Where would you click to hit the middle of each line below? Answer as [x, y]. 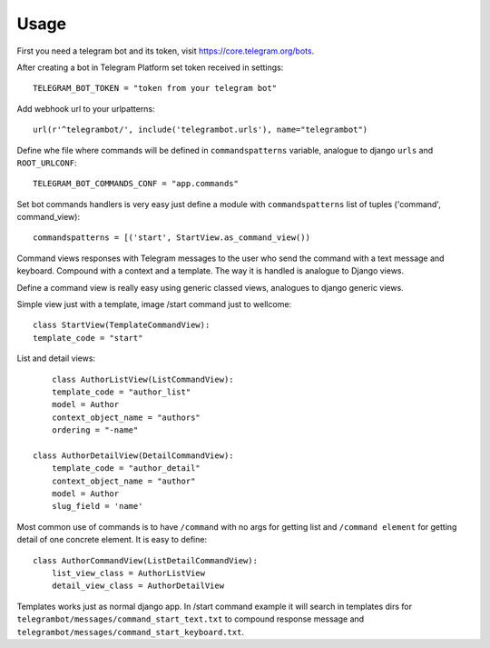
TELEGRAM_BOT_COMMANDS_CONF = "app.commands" [136, 184]
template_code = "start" [88, 338]
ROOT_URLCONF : [47, 163]
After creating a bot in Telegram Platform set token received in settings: [150, 67]
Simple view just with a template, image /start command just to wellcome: [154, 304]
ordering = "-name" [95, 430]
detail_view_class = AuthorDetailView [138, 586]
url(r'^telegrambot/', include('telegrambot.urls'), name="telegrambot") [201, 130]
